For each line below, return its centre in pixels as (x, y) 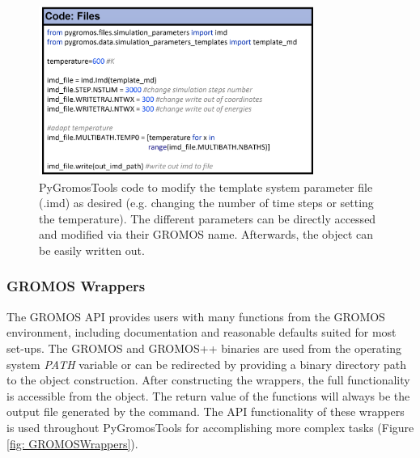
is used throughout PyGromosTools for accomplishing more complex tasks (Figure (210, 427)
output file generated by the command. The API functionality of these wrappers (206, 411)
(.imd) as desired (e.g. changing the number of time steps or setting (206, 203)
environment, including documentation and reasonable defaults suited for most (202, 332)
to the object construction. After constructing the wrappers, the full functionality (208, 380)
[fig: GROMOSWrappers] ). (72, 443)
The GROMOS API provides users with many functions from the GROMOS (196, 316)
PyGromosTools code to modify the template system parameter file (206, 187)
